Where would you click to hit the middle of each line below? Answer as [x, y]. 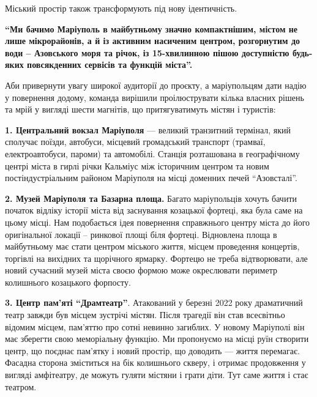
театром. [21, 386]
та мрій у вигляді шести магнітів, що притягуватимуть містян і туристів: [140, 109]
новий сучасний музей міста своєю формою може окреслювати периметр [141, 270]
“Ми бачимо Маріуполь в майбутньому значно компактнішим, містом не [151, 28]
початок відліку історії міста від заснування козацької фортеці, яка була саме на [154, 210]
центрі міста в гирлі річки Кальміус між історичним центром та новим [137, 165]
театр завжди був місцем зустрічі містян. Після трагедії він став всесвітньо [145, 315]
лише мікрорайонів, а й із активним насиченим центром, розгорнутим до [153, 41]
